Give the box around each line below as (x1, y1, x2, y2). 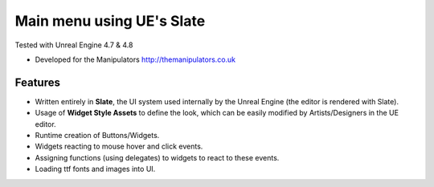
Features (14, 75, 60, 89)
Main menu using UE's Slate (14, 12, 206, 30)
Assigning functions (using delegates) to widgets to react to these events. (35, 152, 280, 162)
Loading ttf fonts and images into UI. (35, 165, 156, 174)
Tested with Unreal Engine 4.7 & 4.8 (14, 40, 133, 50)
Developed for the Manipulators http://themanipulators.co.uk (35, 55, 236, 64)
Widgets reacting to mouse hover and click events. (35, 141, 203, 152)
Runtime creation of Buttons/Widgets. (35, 131, 160, 140)
